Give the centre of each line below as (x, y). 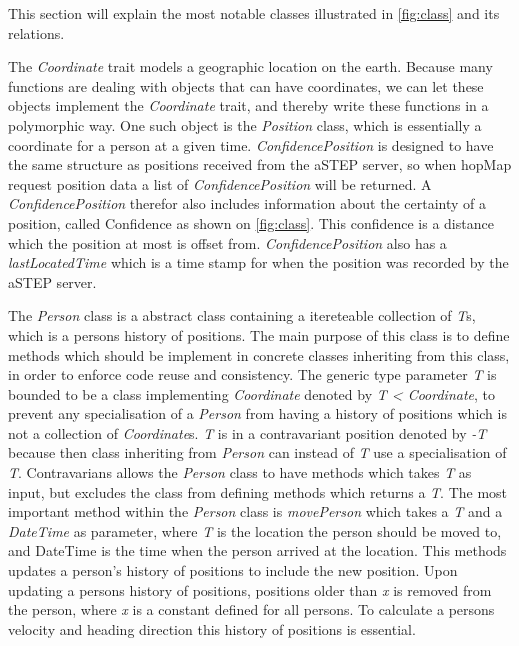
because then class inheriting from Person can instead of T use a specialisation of (257, 452)
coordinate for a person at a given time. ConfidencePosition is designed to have (251, 144)
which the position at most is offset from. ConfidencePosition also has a (227, 242)
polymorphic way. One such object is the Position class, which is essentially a (245, 124)
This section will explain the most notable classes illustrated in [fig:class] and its (254, 13)
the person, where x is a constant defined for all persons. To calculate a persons (251, 609)
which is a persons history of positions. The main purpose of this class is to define (259, 334)
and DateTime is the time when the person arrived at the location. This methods (257, 550)
